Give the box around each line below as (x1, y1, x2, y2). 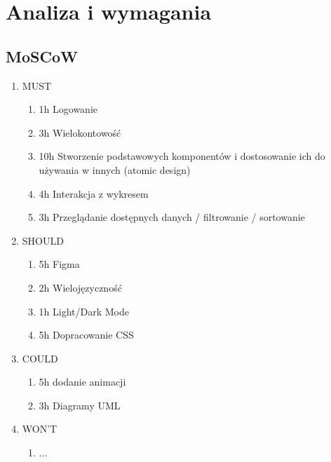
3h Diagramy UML (39, 398, 121, 412)
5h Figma (39, 257, 80, 271)
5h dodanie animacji (39, 374, 126, 389)
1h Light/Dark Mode (39, 304, 129, 318)
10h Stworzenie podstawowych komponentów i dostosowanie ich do (39, 149, 325, 163)
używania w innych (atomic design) (39, 162, 191, 177)
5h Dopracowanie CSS (39, 327, 134, 342)
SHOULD (22, 233, 64, 247)
